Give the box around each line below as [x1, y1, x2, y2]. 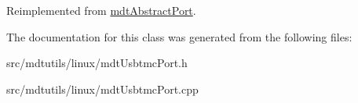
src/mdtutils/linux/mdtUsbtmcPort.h [6, 55, 188, 71]
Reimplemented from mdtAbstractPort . [6, 2, 196, 18]
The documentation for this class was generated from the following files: [6, 28, 353, 44]
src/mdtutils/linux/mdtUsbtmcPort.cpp [6, 80, 199, 97]
